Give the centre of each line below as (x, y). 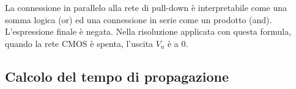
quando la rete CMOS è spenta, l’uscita (79, 43)
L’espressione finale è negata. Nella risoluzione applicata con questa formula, (148, 31)
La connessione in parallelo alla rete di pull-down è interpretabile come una (146, 7)
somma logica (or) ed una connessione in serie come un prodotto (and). (139, 19)
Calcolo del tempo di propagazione (117, 76)
